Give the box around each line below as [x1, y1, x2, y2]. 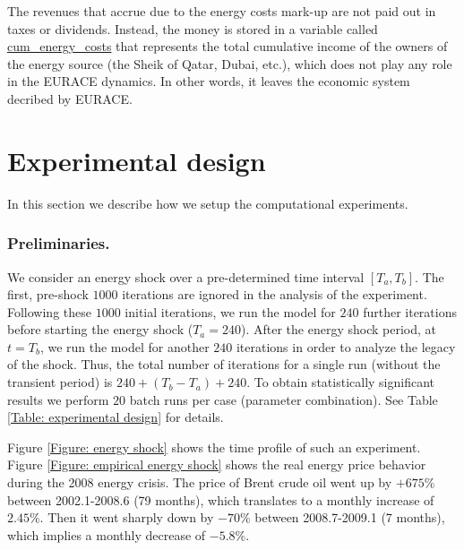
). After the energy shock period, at [240, 320, 436, 339]
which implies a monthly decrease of [7, 525, 206, 544]
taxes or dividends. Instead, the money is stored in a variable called [7, 19, 378, 38]
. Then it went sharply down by [39, 508, 214, 527]
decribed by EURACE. [7, 89, 133, 107]
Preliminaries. [7, 232, 110, 254]
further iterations [363, 302, 457, 321]
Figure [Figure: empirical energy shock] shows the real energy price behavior [7, 455, 426, 474]
